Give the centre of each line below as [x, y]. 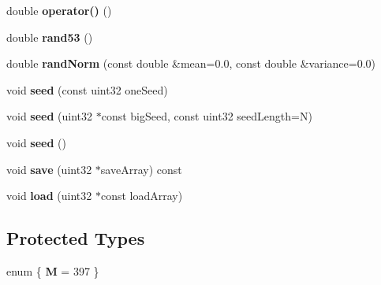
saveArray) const [141, 169]
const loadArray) [142, 196]
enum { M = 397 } [53, 270]
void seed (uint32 [50, 116]
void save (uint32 [49, 169]
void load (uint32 [49, 196]
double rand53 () [50, 37]
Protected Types [76, 238]
